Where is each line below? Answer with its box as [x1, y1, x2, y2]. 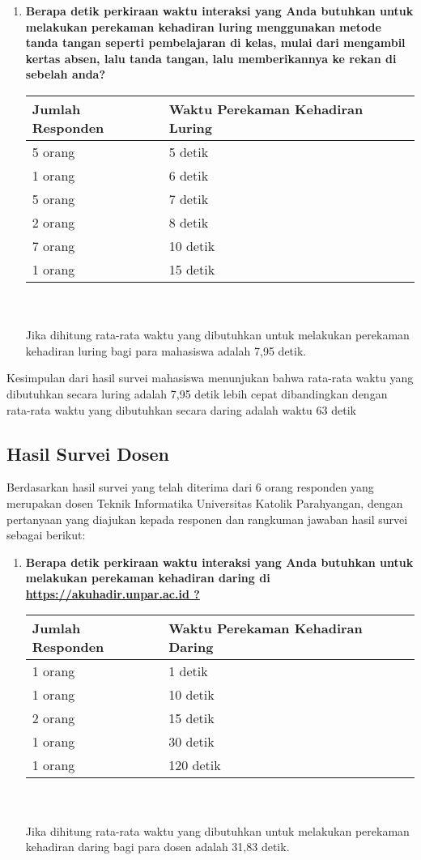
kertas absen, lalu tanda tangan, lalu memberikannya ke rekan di [25, 49, 397, 66]
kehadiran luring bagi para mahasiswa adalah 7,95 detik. [25, 342, 307, 359]
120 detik [168, 756, 221, 775]
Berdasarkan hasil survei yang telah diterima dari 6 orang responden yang [6, 479, 374, 496]
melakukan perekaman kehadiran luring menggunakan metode [25, 18, 381, 35]
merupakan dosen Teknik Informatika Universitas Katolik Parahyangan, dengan [6, 494, 403, 511]
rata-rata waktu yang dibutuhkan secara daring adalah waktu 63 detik [6, 401, 356, 418]
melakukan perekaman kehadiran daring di [25, 569, 270, 586]
